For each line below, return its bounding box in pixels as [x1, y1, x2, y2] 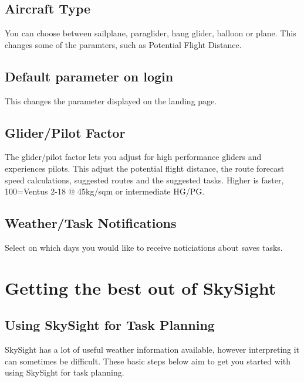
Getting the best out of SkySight [5, 275, 276, 299]
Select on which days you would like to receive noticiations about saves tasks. [5, 241, 283, 253]
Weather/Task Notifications [5, 214, 177, 232]
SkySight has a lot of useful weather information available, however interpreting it [5, 343, 300, 356]
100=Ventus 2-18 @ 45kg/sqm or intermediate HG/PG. [5, 185, 205, 197]
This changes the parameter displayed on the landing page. [5, 94, 217, 107]
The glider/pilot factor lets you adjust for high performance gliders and [5, 151, 262, 163]
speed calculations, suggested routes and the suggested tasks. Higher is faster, [5, 173, 284, 186]
